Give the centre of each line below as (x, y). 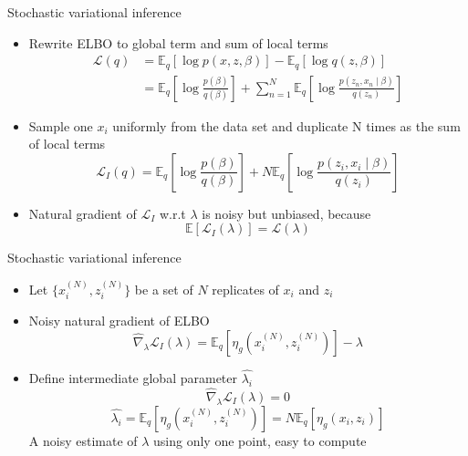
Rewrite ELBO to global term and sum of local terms (178, 42)
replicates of (245, 289)
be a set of (164, 289)
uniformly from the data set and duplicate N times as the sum (286, 125)
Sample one (61, 125)
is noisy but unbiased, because (286, 213)
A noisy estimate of (83, 440)
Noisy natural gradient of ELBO (119, 321)
